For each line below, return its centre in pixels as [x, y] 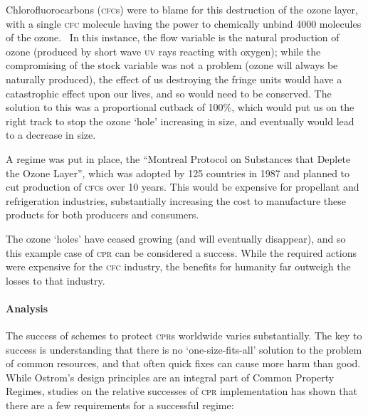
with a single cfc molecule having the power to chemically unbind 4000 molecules [184, 23]
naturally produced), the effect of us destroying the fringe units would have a [174, 79]
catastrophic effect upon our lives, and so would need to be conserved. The [169, 93]
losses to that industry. [56, 280]
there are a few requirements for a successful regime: [120, 405]
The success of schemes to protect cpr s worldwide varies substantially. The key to [184, 336]
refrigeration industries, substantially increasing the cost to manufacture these [176, 200]
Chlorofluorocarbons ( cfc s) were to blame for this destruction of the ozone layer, [182, 9]
